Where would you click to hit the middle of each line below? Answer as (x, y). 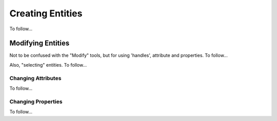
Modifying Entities (39, 43)
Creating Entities (46, 13)
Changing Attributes (35, 78)
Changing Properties (36, 102)
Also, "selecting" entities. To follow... (48, 65)
